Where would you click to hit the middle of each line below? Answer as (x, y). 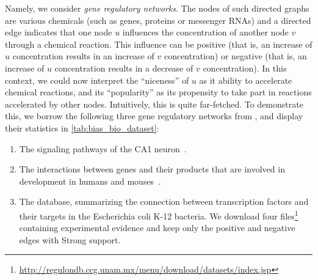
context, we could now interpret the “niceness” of (97, 80)
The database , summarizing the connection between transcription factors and (164, 201)
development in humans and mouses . (90, 181)
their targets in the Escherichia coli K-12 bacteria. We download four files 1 (159, 215)
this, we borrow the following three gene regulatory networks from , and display (154, 116)
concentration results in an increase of (83, 56)
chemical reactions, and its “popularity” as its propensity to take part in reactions (158, 92)
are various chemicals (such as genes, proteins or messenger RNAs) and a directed (158, 20)
